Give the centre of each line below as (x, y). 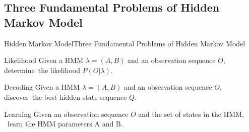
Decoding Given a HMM (42, 87)
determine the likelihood (42, 70)
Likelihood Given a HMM (44, 60)
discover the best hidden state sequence (66, 96)
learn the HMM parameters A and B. (65, 124)
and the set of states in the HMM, (191, 114)
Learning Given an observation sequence (66, 114)
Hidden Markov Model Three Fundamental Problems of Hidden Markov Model (125, 43)
